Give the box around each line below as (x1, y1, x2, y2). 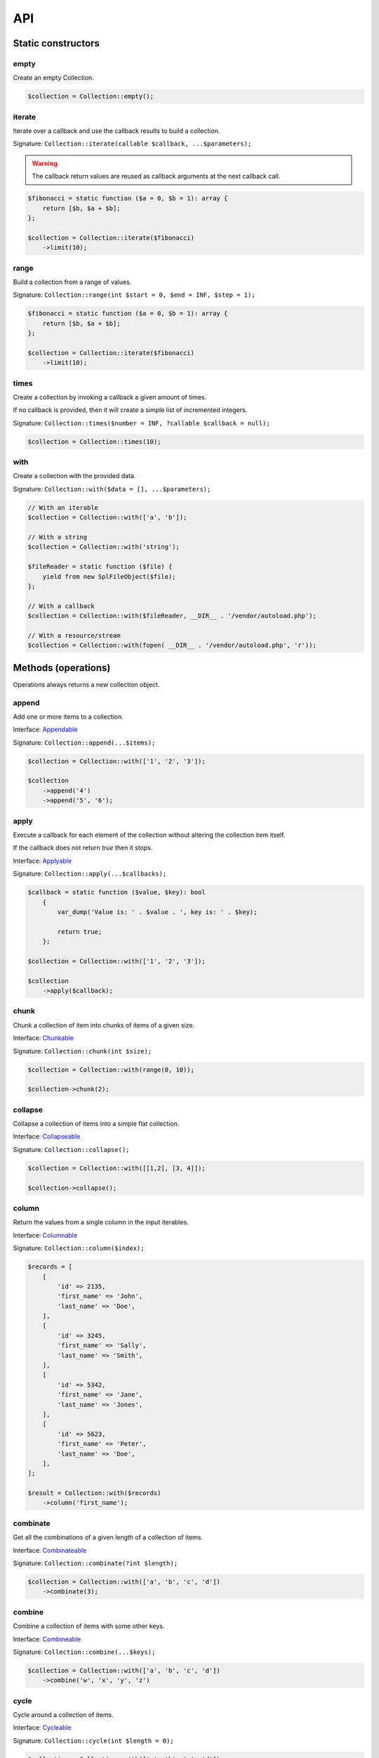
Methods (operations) (13, 662, 111, 674)
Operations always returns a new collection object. (13, 680, 160, 688)
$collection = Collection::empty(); (27, 92, 154, 101)
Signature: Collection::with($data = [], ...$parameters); (13, 485, 211, 493)
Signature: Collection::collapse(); (13, 1145, 130, 1153)
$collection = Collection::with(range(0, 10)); (27, 1065, 194, 1074)
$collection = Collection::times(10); (27, 437, 161, 446)
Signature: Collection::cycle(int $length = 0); (13, 1736, 175, 1745)
